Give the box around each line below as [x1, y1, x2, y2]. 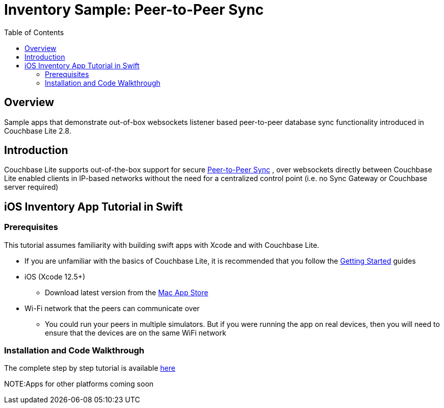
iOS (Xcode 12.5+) [24, 272, 86, 281]
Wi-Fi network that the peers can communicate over [24, 303, 200, 313]
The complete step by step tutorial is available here [4, 364, 175, 373]
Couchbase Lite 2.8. [4, 126, 71, 135]
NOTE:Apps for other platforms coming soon [4, 379, 154, 389]
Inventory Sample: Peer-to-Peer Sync [4, 1, 264, 18]
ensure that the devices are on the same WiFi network [45, 328, 226, 337]
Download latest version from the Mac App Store [45, 288, 208, 297]
